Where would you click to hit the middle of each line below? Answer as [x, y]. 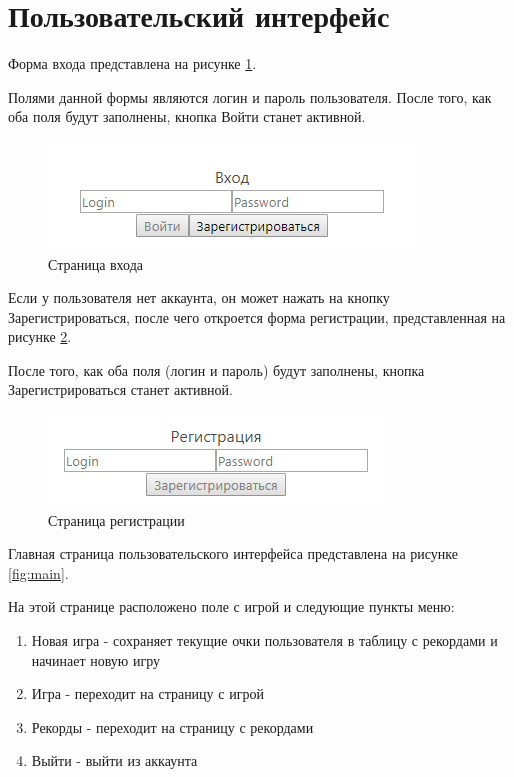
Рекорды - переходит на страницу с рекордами [172, 726]
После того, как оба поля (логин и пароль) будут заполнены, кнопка [216, 369]
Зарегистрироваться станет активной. [120, 389]
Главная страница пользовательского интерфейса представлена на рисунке [233, 553]
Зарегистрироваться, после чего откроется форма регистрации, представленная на [257, 316]
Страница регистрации [116, 519]
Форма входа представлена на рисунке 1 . [132, 63]
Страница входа [96, 263]
